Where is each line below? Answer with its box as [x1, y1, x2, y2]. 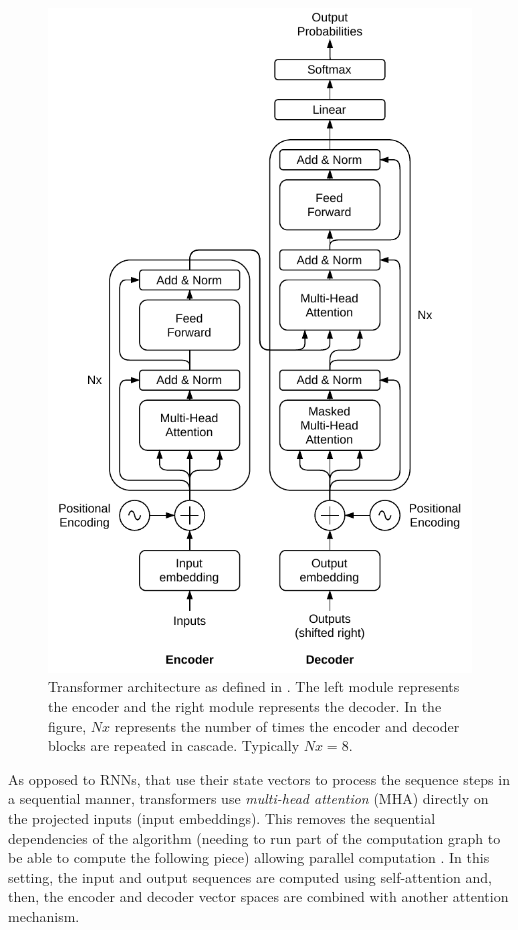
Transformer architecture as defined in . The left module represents [48, 676, 460, 697]
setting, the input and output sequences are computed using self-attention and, [8, 866, 492, 887]
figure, [48, 715, 87, 736]
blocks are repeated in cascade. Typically [48, 735, 300, 756]
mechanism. [8, 905, 80, 926]
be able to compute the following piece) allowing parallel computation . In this [8, 847, 490, 868]
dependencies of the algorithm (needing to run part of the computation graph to [8, 827, 501, 848]
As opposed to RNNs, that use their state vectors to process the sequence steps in [8, 768, 510, 789]
